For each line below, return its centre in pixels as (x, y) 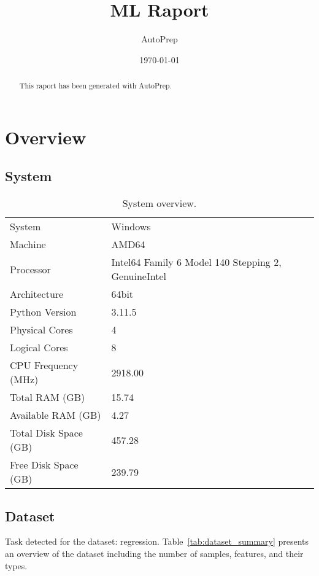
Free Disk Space (44, 465)
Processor (30, 269)
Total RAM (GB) (48, 397)
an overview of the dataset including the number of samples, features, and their (154, 553)
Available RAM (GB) (56, 415)
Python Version (43, 312)
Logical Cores (39, 348)
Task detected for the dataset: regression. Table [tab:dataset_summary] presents (157, 541)
